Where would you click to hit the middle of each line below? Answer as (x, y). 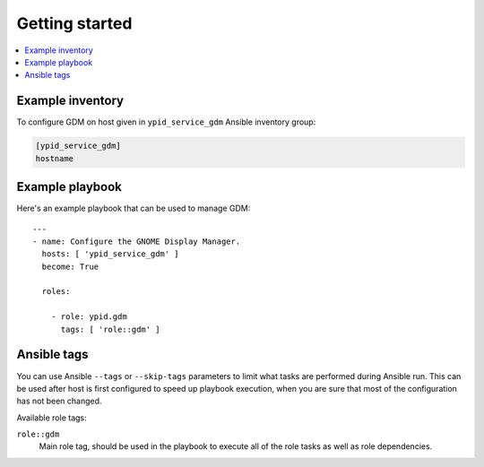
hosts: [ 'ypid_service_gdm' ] (110, 254)
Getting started (74, 23)
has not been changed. (59, 401)
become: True (70, 266)
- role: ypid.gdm (89, 317)
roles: (56, 292)
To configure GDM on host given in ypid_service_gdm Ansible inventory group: (166, 122)
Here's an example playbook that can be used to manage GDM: (134, 208)
